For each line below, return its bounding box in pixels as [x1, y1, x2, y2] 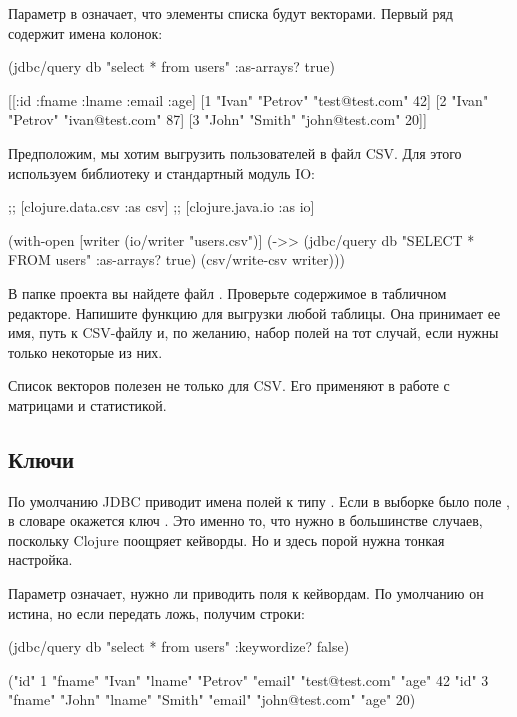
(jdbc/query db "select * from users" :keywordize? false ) [8, 636, 350, 657]
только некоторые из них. [8, 341, 163, 362]
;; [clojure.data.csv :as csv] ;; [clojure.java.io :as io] [8, 196, 315, 217]
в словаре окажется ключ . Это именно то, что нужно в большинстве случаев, [8, 510, 483, 531]
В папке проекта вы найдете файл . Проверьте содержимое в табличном [8, 282, 447, 303]
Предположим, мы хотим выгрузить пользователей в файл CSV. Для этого [8, 142, 462, 163]
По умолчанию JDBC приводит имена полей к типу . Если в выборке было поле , [8, 490, 510, 511]
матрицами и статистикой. [8, 394, 167, 415]
